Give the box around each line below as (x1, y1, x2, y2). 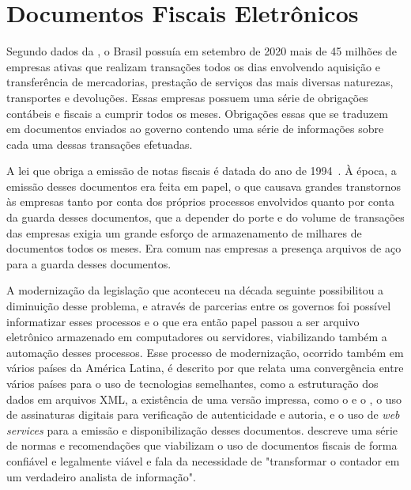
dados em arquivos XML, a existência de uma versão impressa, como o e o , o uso (6, 390, 402, 407)
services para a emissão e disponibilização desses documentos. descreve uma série (6, 421, 398, 438)
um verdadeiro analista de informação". (6, 468, 196, 484)
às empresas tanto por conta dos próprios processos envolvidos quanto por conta (6, 193, 394, 210)
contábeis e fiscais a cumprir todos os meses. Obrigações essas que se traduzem (6, 104, 388, 121)
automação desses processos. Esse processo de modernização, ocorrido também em (6, 344, 404, 360)
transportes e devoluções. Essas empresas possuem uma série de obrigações (6, 89, 368, 105)
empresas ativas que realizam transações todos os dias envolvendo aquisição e (6, 58, 380, 74)
